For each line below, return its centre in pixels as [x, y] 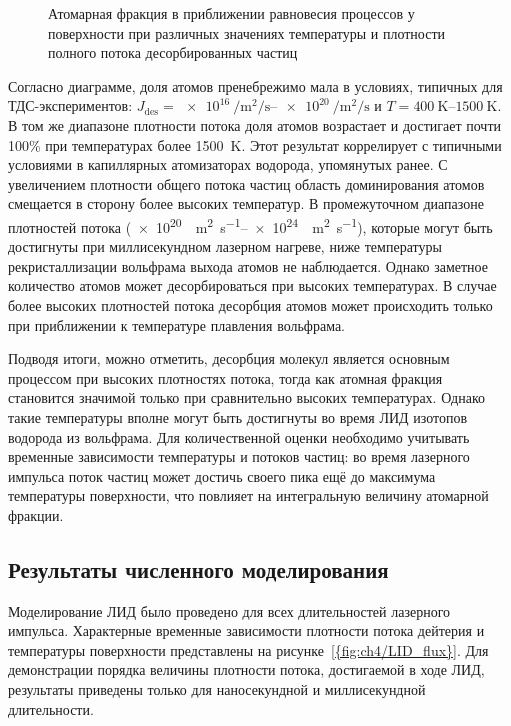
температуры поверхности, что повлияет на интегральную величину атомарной [248, 495]
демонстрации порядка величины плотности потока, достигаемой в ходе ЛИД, [246, 669]
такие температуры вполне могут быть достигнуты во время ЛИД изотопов [238, 416]
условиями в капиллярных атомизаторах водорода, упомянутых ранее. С [228, 164]
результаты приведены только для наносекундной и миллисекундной [217, 689]
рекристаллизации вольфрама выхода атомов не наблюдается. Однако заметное [248, 265]
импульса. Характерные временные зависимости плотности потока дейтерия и [246, 630]
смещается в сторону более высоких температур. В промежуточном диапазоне [246, 203]
